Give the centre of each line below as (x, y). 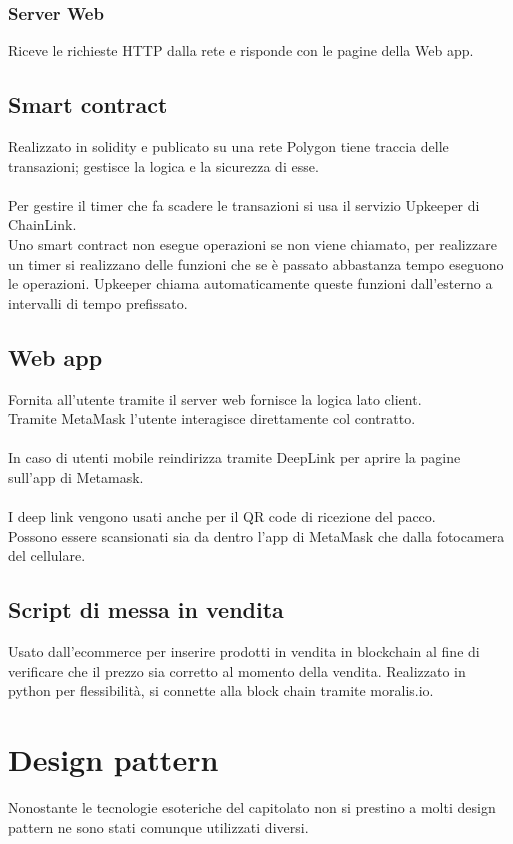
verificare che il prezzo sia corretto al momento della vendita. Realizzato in (237, 670)
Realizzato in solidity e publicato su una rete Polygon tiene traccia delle (228, 146)
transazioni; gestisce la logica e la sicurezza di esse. (163, 165)
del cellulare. (47, 555)
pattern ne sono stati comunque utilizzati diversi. (158, 826)
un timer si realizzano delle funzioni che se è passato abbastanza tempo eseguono (256, 263)
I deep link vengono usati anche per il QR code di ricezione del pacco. (222, 516)
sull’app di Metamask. (76, 476)
